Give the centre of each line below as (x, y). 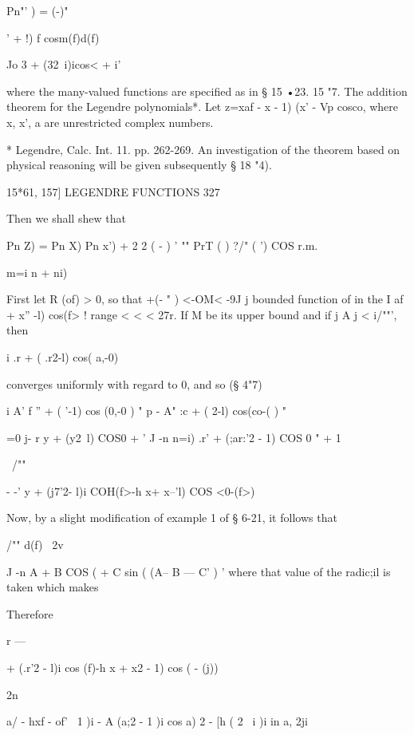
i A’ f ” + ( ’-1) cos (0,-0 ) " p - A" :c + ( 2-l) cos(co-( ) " (146, 411)
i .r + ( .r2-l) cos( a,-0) (63, 356)
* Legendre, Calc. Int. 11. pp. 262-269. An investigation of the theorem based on (203, 149)
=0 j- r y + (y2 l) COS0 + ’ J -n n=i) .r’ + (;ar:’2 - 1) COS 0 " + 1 (174, 437)
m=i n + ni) (37, 272)
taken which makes (53, 587)
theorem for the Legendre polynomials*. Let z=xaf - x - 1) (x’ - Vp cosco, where (203, 107)
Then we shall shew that (66, 218)
